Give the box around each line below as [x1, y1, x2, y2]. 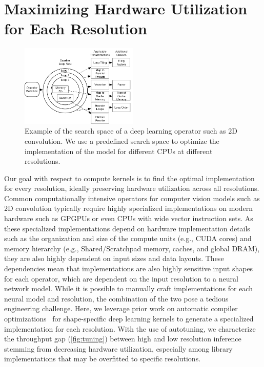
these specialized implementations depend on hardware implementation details [4, 223, 250, 233]
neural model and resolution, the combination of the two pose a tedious [4, 293, 229, 304]
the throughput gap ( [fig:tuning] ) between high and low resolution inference [4, 333, 241, 344]
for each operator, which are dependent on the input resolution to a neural [4, 273, 238, 284]
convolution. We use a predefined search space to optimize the [25, 135, 219, 146]
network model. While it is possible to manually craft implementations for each [4, 283, 253, 294]
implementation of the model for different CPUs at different [25, 145, 213, 156]
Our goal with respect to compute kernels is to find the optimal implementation [4, 172, 255, 183]
